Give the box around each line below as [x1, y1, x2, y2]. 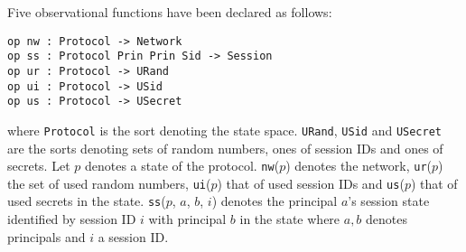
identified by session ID [7, 210, 136, 229]
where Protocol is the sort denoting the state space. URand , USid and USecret [7, 120, 442, 139]
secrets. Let [7, 156, 70, 175]
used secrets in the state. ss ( [7, 191, 166, 210]
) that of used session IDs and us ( [217, 173, 405, 192]
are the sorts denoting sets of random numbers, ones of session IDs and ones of [7, 138, 443, 157]
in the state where [239, 210, 340, 229]
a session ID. [98, 227, 169, 246]
